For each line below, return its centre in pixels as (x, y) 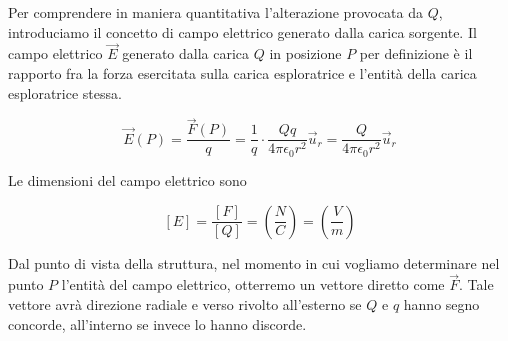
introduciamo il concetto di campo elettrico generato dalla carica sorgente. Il (242, 31)
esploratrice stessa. (65, 92)
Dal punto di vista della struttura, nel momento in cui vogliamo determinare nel (254, 262)
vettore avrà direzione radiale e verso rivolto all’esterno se (185, 303)
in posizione (305, 53)
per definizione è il (416, 53)
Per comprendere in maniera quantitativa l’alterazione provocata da (216, 12)
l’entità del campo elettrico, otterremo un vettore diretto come (253, 284)
